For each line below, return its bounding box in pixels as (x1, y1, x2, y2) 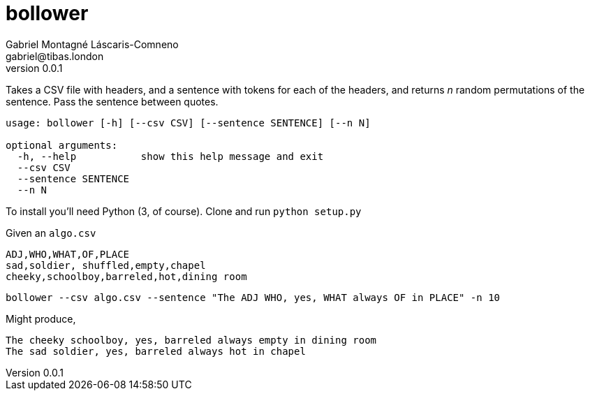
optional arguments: (6, 139, 118, 151)
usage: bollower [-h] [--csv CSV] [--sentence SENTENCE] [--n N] (6, 117, 371, 129)
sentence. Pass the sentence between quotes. (6, 95, 219, 108)
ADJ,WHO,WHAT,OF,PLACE (6, 248, 130, 260)
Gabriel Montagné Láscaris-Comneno (6, 38, 179, 50)
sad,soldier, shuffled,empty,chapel (6, 259, 206, 271)
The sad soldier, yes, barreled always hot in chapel (6, 345, 306, 357)
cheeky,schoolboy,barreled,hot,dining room (6, 270, 247, 282)
